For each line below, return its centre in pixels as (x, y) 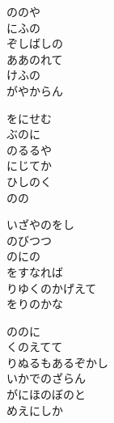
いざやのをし (40, 224)
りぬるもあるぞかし (57, 362)
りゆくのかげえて (52, 288)
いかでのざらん (46, 378)
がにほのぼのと (46, 394)
